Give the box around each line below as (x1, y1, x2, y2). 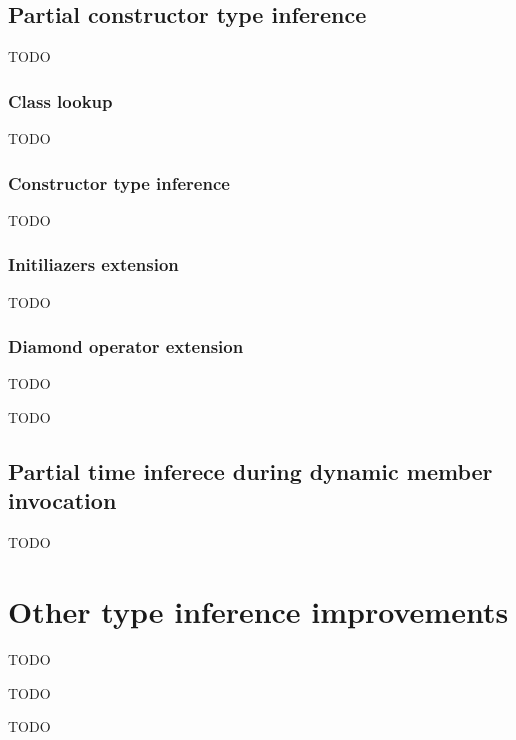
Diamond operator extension (8, 334, 244, 359)
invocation (8, 485, 117, 516)
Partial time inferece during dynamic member (8, 456, 493, 487)
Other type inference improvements (8, 591, 509, 632)
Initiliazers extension (8, 252, 179, 277)
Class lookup (8, 88, 113, 113)
